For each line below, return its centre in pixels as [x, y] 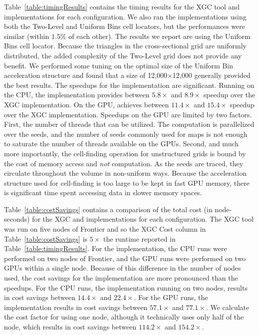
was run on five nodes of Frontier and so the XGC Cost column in [105, 229]
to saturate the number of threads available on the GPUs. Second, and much [122, 144]
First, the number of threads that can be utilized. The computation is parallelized [129, 124]
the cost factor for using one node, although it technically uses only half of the [124, 317]
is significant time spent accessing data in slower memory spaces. [103, 192]
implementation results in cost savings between [76, 307]
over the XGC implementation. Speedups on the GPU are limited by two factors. [128, 114]
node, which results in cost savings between [70, 327]
